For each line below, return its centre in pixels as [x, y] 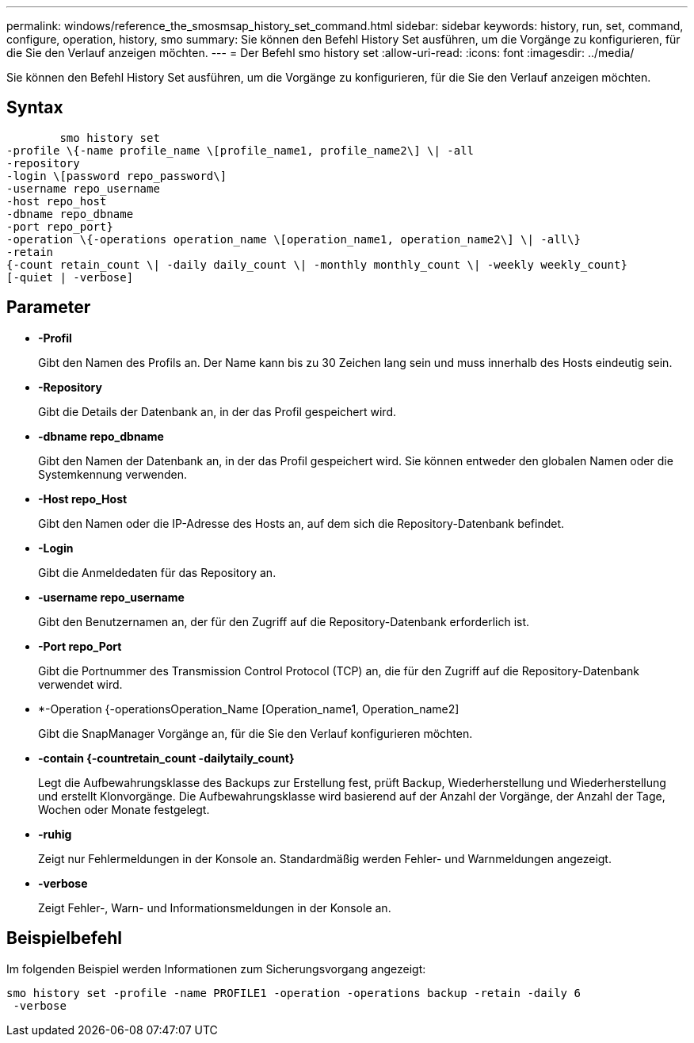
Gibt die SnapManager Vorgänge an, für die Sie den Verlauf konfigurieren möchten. [255, 733]
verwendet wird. [80, 684]
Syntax [35, 108]
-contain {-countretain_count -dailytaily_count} [166, 758]
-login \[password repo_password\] [117, 176]
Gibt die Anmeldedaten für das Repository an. [157, 572]
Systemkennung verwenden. [113, 474]
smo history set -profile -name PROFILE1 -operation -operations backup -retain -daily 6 [294, 993]
